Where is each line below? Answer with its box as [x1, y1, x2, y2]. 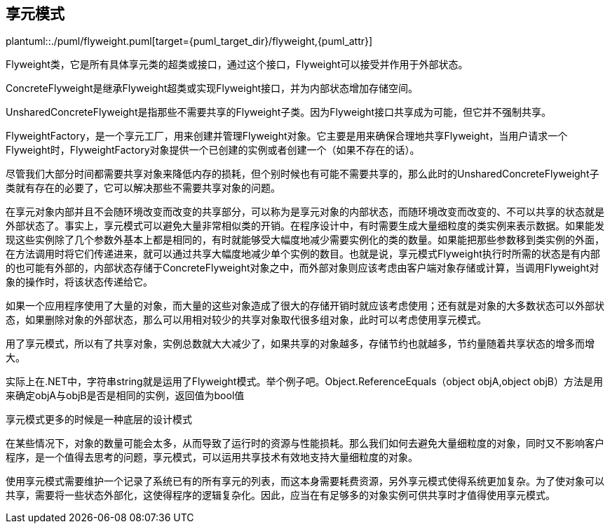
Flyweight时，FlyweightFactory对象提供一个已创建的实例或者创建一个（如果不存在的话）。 [6, 144, 420, 156]
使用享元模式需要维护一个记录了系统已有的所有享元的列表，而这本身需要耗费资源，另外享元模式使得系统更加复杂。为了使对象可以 [6, 475, 604, 488]
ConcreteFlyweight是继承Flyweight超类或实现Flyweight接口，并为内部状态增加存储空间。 [6, 82, 419, 95]
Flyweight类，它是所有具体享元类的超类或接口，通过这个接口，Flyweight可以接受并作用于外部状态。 [6, 58, 468, 71]
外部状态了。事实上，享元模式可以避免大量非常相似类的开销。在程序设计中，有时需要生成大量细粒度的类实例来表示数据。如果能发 [6, 220, 604, 232]
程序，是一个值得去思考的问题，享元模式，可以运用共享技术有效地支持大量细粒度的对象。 [6, 451, 418, 464]
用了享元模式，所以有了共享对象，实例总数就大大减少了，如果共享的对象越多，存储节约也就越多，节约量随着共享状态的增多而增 [6, 337, 595, 350]
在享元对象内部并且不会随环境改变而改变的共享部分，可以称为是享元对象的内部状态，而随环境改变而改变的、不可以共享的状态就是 [6, 206, 604, 218]
